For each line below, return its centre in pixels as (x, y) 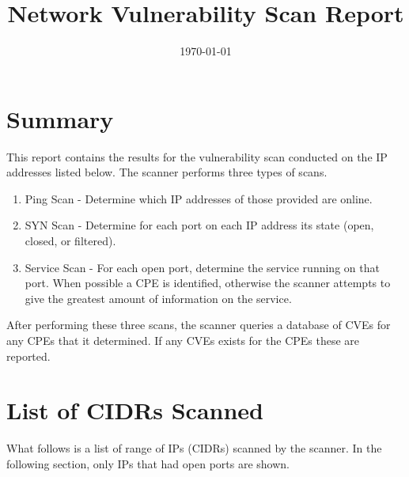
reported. (28, 356)
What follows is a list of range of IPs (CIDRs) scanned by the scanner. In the (194, 448)
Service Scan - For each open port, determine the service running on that (202, 267)
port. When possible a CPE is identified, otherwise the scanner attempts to (208, 283)
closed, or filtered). (70, 241)
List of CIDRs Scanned (135, 410)
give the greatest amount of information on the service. (158, 298)
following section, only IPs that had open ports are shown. (148, 463)
